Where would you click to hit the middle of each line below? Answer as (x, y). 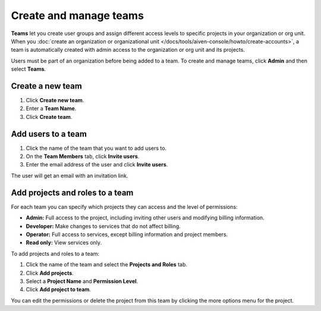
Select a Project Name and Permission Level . (82, 281)
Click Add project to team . (59, 290)
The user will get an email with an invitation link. (70, 175)
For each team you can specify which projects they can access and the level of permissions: (124, 207)
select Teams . (29, 69)
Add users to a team (49, 134)
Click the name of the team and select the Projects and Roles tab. (106, 265)
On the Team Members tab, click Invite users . (83, 156)
